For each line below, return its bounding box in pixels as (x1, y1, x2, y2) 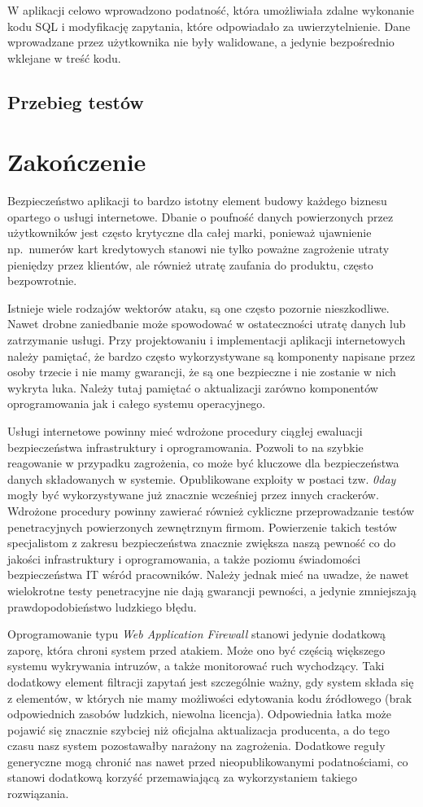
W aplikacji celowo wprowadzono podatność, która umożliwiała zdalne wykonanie (7, 2, 414, 18)
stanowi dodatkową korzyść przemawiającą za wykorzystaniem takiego (7, 769, 358, 786)
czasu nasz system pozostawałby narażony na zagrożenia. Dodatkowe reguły (7, 737, 386, 754)
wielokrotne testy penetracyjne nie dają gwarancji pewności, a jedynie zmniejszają (7, 581, 416, 599)
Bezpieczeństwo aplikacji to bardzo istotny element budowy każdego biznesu (7, 192, 387, 209)
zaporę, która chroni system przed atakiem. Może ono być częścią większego (7, 641, 386, 658)
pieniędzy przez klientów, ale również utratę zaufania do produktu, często (7, 256, 373, 273)
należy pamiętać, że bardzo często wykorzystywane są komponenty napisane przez (7, 347, 416, 364)
